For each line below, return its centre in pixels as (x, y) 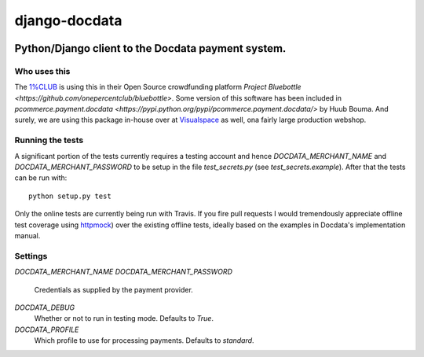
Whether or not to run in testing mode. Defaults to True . (124, 318)
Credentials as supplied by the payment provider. (114, 289)
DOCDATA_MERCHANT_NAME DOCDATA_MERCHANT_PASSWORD (124, 272)
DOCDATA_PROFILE (47, 329)
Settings (31, 256)
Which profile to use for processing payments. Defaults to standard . (144, 340)
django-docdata (68, 20)
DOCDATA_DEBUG (45, 307)
